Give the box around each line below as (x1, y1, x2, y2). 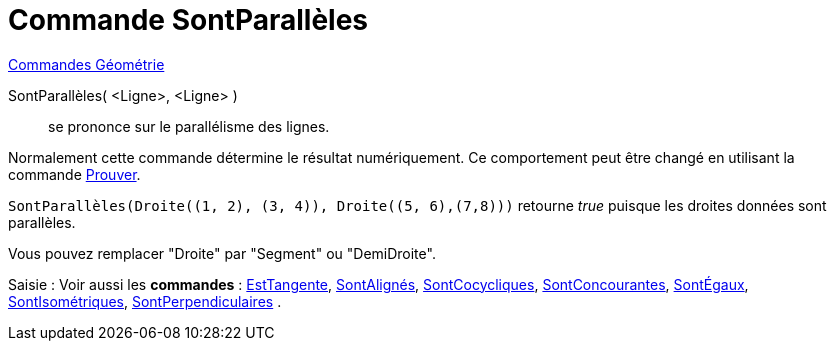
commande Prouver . (8, 165, 141, 183)
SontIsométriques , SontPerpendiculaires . (8, 292, 282, 310)
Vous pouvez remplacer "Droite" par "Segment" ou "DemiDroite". (8, 244, 436, 262)
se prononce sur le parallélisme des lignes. (48, 117, 330, 135)
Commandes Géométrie (8, 55, 165, 73)
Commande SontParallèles (8, 3, 369, 37)
